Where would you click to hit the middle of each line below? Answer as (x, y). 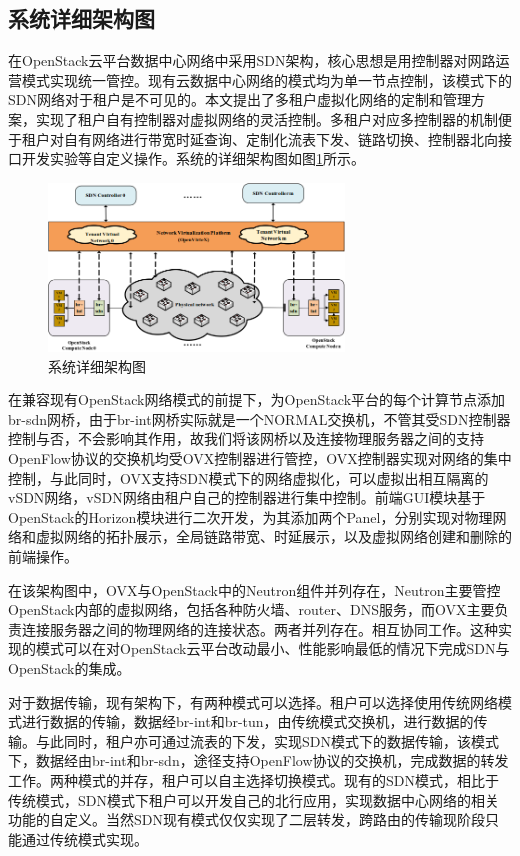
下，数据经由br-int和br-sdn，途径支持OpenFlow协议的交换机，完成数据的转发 (258, 760)
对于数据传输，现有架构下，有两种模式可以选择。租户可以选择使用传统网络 (253, 701)
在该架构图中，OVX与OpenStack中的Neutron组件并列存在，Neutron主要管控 (254, 589)
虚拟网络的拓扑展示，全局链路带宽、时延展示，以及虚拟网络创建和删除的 (273, 536)
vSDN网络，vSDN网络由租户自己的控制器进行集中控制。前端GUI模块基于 (247, 497)
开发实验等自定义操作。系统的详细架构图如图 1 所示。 (193, 158)
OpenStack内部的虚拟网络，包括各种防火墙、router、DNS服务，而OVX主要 (251, 609)
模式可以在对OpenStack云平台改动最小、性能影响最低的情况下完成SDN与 (272, 648)
